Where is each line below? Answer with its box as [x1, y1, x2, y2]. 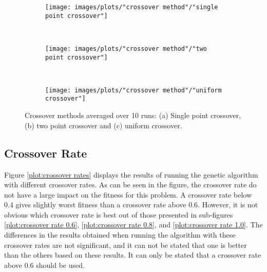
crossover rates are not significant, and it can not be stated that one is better [4, 239, 247, 250]
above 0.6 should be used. [4, 259, 85, 270]
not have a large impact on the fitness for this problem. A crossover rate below [4, 189, 252, 200]
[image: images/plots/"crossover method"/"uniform [45, 86, 222, 94]
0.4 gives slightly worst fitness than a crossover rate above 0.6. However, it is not [4, 199, 258, 210]
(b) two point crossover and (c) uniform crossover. [25, 120, 182, 130]
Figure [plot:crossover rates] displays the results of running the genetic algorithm [4, 169, 258, 180]
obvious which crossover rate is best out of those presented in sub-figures [4, 209, 233, 220]
